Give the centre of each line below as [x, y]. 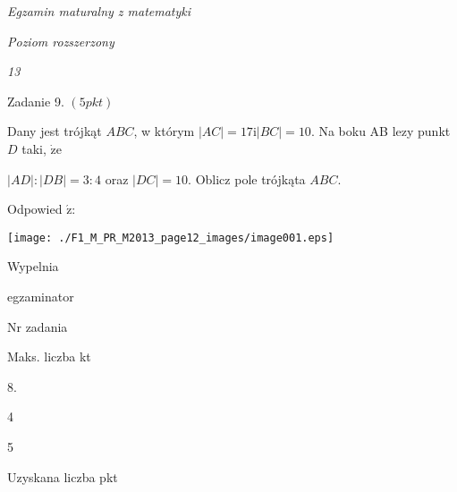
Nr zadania [38, 326]
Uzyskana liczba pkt [63, 476]
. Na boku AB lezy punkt [381, 131]
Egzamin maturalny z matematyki [99, 11]
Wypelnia [33, 266]
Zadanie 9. [36, 101]
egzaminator [41, 296]
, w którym [164, 131]
